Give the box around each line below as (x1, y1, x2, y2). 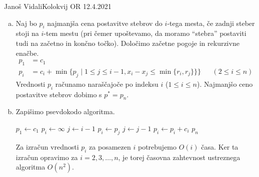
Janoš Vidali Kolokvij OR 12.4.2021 (4, 1, 111, 11)
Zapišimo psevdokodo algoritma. (15, 106, 115, 117)
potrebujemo (137, 141, 177, 152)
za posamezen (89, 141, 131, 152)
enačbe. (15, 47, 39, 58)
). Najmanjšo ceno (196, 78, 253, 89)
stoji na (15, 28, 39, 38)
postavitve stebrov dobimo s (15, 89, 102, 99)
